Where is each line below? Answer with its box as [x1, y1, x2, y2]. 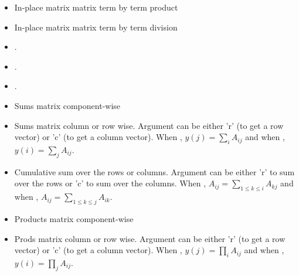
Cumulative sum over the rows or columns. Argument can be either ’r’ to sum [14, 165, 295, 178]
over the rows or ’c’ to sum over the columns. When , [14, 177, 206, 189]
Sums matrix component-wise [14, 99, 121, 111]
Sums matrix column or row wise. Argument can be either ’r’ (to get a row [14, 119, 284, 131]
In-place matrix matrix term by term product [14, 1, 178, 13]
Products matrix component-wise [14, 212, 134, 224]
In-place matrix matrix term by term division [14, 21, 178, 33]
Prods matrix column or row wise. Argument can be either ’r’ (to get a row [14, 232, 286, 244]
